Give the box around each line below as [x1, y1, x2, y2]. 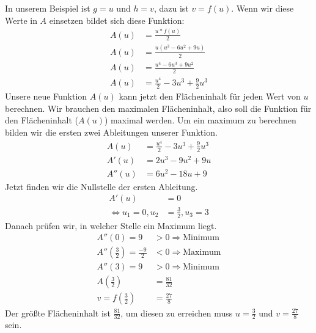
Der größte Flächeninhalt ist [5, 306, 111, 319]
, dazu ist [153, 2, 189, 14]
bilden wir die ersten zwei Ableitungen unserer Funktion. [5, 126, 218, 139]
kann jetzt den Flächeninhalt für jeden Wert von [119, 90, 301, 103]
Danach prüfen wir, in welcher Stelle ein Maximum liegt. [5, 219, 217, 232]
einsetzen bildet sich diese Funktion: [49, 13, 185, 26]
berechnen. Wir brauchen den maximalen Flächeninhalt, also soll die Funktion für [5, 101, 312, 114]
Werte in [5, 13, 37, 26]
